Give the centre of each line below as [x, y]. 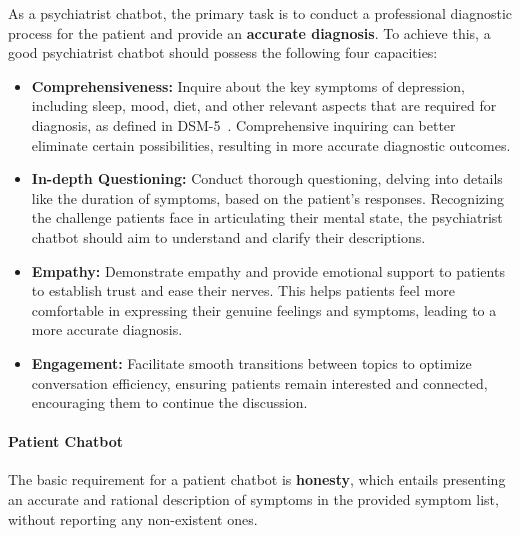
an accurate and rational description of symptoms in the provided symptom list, [253, 499]
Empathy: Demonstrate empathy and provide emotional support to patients [268, 270]
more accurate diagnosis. [107, 329]
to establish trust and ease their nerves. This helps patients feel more [243, 290]
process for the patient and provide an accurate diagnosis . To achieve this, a [249, 32]
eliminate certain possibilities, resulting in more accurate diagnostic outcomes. [271, 144]
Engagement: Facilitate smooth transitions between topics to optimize [251, 362]
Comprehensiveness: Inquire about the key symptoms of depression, [248, 85]
